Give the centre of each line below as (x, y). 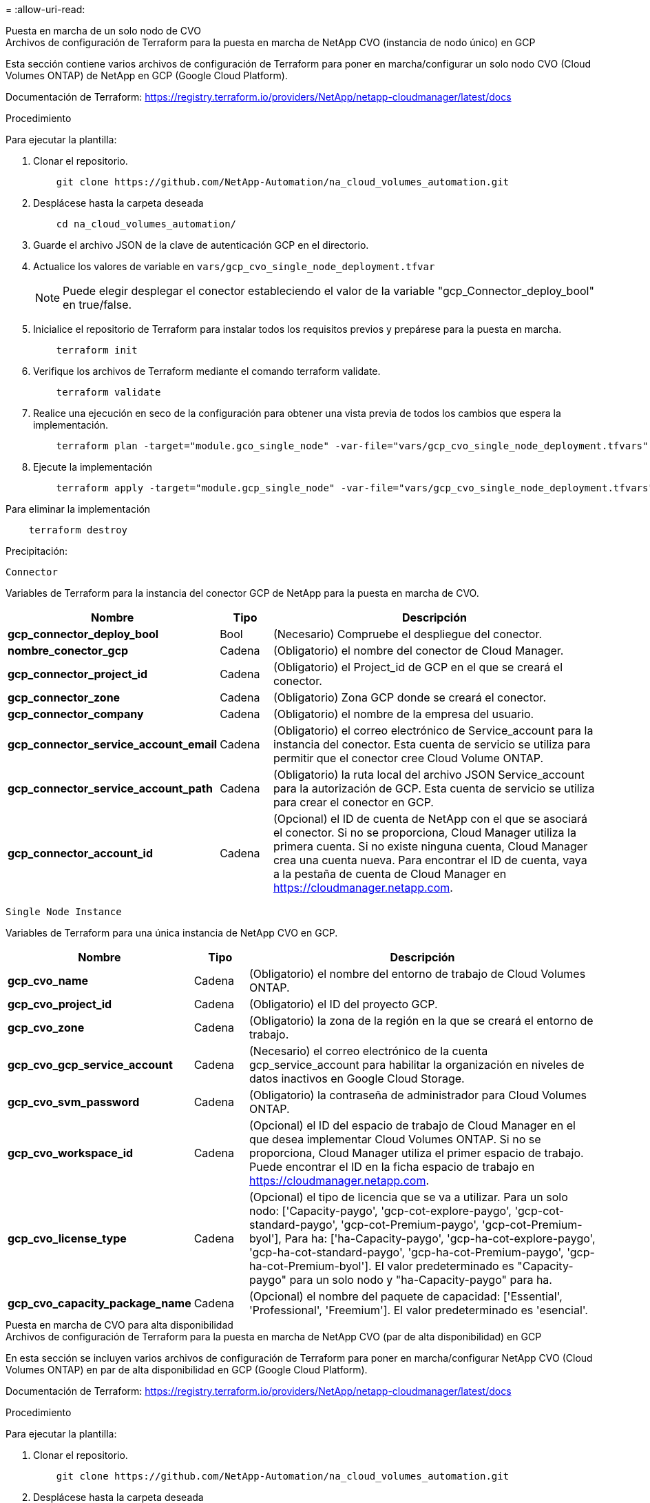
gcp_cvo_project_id (60, 1004)
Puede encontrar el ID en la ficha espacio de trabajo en (392, 1167)
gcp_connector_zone (64, 697)
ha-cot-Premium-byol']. (311, 1266)
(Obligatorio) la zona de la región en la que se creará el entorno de (421, 1021)
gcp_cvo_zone (46, 1027)
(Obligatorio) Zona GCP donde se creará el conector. (409, 697)
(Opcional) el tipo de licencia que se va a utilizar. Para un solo (409, 1197)
